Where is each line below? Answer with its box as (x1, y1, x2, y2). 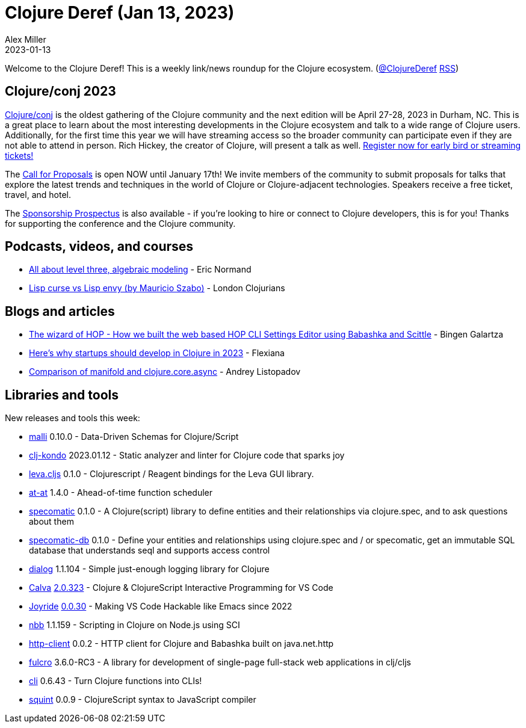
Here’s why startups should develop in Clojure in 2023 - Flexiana (29, 348, 285, 359)
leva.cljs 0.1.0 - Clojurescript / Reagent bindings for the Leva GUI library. (29, 469, 314, 480)
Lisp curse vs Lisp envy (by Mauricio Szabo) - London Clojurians (29, 283, 285, 294)
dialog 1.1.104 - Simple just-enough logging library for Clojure (29, 564, 270, 575)
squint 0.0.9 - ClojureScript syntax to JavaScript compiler (29, 694, 256, 705)
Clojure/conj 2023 (5, 84, 116, 99)
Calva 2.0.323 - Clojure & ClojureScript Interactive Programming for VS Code (29, 582, 333, 593)
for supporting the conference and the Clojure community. (5, 218, 236, 229)
